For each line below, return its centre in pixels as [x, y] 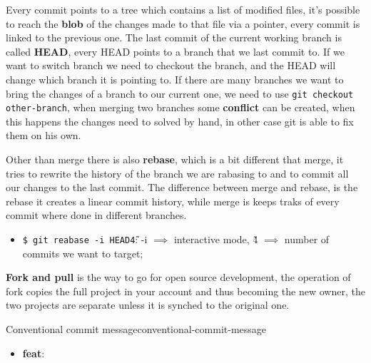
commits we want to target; [83, 253]
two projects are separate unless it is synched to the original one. [148, 305]
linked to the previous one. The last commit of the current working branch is [174, 37]
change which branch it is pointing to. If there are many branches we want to [175, 79]
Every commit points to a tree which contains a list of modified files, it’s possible [183, 9]
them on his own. [44, 135]
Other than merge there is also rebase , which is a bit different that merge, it [175, 159]
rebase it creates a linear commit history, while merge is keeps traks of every [173, 201]
